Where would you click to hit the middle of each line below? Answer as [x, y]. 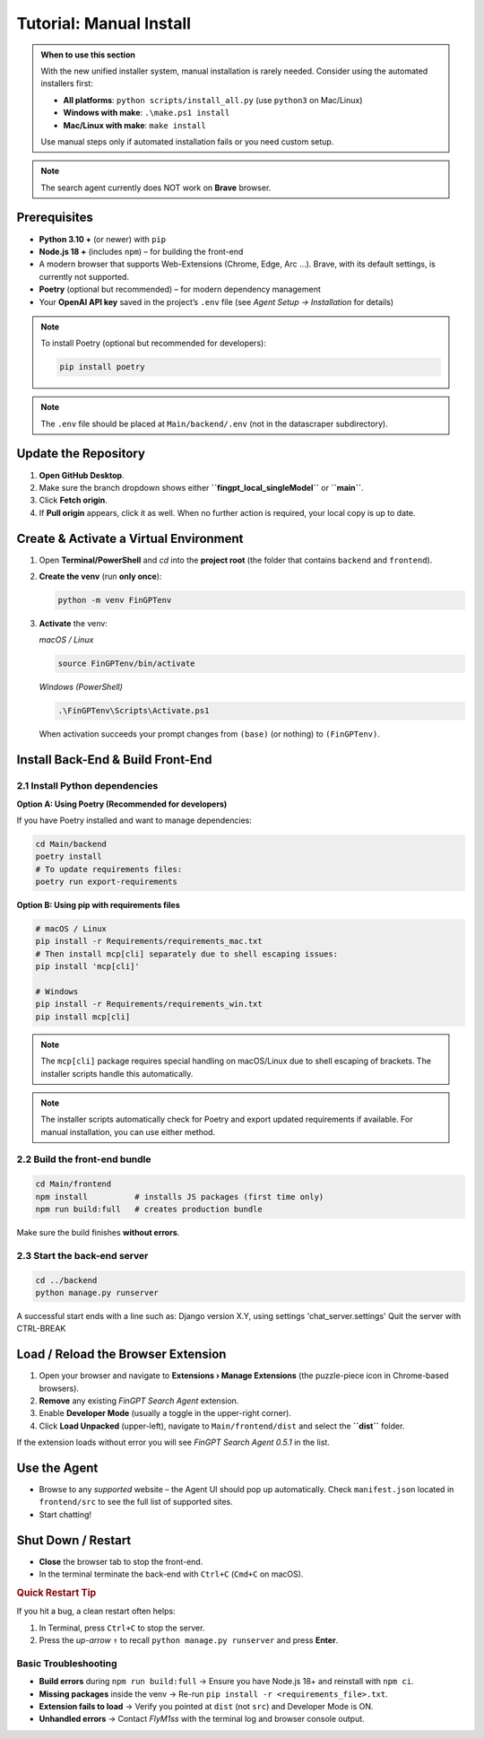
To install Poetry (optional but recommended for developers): [153, 343]
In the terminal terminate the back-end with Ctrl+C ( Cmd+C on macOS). [171, 1574]
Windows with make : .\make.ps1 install [147, 113]
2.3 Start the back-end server [82, 1255]
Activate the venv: [73, 624]
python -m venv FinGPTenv [115, 600]
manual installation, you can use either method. [128, 1132]
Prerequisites [55, 218]
